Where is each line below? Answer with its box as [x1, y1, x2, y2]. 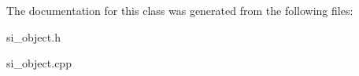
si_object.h [6, 28, 61, 45]
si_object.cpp [6, 55, 72, 71]
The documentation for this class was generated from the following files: [6, 2, 353, 18]
